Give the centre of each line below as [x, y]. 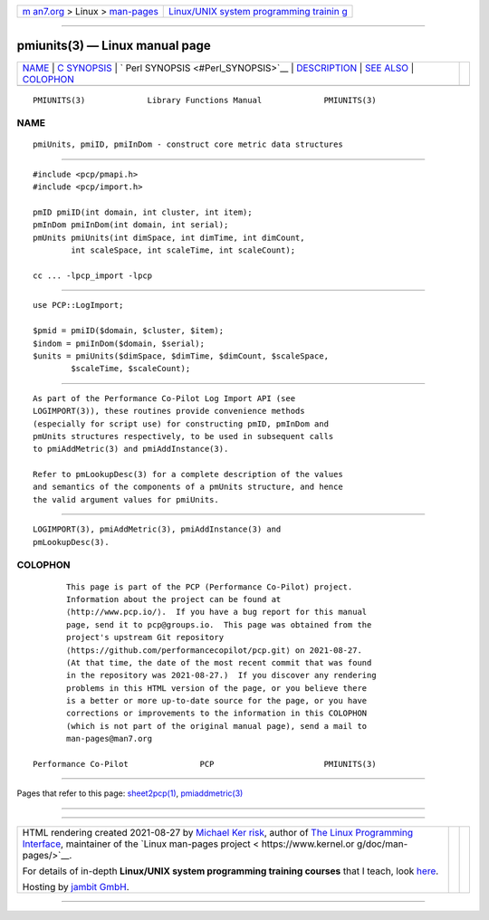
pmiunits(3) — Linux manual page [114, 46]
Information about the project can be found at [174, 599]
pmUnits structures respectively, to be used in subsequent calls [183, 436]
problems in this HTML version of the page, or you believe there [217, 688]
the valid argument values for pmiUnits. [126, 499]
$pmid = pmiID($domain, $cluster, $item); [129, 331]
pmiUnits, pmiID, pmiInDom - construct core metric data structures [188, 144]
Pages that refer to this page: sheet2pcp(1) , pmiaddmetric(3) [130, 793]
